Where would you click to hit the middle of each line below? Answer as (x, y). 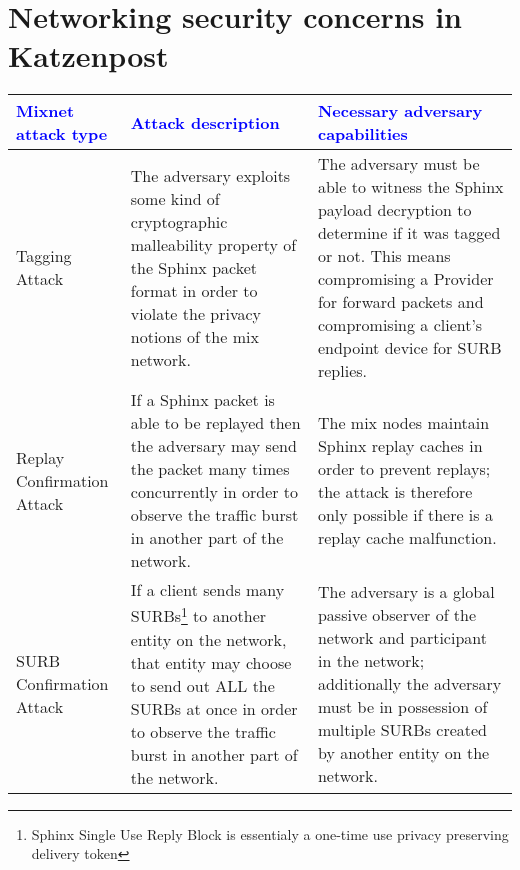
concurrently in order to (214, 492)
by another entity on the (403, 752)
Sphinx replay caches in (400, 446)
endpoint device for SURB (409, 348)
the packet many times (210, 469)
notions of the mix (194, 336)
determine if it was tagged (409, 233)
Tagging (44, 256)
